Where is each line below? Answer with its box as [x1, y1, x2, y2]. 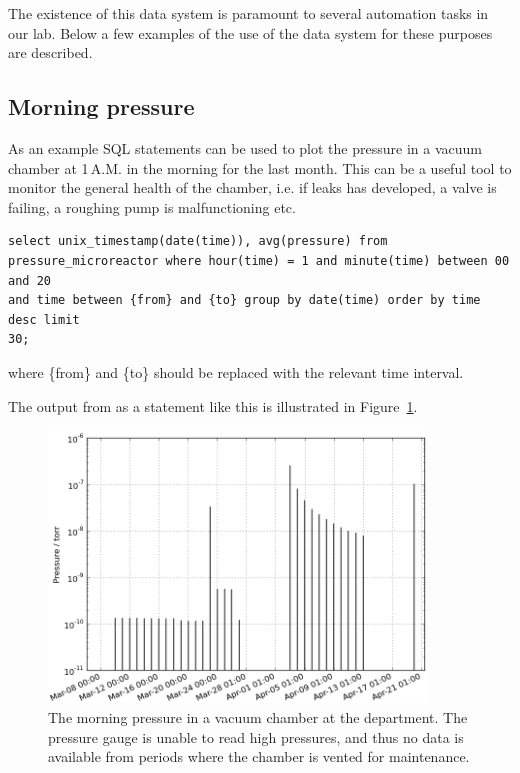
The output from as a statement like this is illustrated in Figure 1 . [8, 395, 418, 416]
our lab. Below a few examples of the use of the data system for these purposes [8, 22, 493, 43]
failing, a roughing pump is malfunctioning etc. [8, 196, 296, 217]
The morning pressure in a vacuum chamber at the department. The [48, 706, 468, 727]
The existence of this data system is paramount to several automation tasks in [8, 3, 489, 23]
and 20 [8, 273, 51, 288]
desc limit [8, 312, 80, 327]
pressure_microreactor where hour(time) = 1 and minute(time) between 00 [8, 253, 510, 268]
